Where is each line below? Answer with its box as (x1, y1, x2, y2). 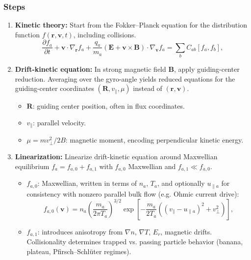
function (15, 29, 40, 39)
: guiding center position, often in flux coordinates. (32, 101, 185, 111)
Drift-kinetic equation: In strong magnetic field (15, 64, 166, 74)
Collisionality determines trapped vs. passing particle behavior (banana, (26, 236, 243, 247)
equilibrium (15, 161, 50, 171)
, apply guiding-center (174, 64, 240, 74)
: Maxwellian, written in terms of (37, 178, 137, 188)
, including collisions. (73, 29, 136, 39)
